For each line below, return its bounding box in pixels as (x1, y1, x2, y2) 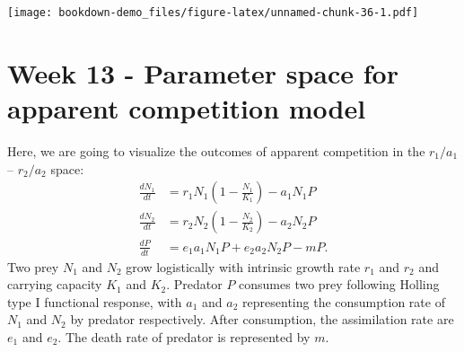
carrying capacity (7, 275, 102, 294)
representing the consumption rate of (242, 292, 445, 311)
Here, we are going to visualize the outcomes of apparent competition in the (7, 141, 425, 160)
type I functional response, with (7, 292, 182, 311)
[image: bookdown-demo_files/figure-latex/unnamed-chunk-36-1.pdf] (7, 6, 419, 19)
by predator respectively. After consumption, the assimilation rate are (70, 310, 454, 329)
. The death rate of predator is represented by (57, 327, 311, 346)
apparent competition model (7, 90, 366, 127)
